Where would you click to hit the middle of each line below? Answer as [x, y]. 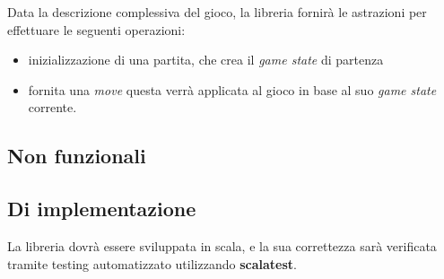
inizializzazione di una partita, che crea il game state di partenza [206, 60]
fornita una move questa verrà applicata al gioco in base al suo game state [232, 89]
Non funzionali [77, 156]
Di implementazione [102, 209]
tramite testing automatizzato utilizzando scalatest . [152, 263]
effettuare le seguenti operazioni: [96, 29]
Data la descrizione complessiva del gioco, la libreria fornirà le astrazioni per [217, 12]
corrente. [52, 107]
